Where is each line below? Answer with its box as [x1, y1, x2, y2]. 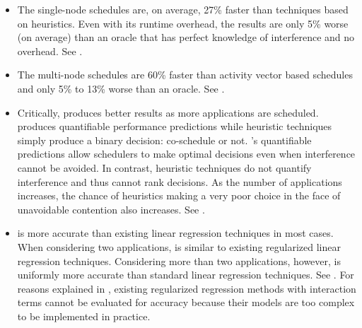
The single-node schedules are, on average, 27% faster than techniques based [17, 2, 349, 16]
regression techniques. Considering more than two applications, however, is [17, 253, 341, 268]
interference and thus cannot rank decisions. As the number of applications [17, 174, 342, 189]
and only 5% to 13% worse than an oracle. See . [17, 81, 225, 95]
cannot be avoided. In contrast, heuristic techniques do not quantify [17, 160, 312, 175]
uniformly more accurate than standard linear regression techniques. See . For [17, 267, 354, 282]
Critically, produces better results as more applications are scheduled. [17, 105, 319, 119]
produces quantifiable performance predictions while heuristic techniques [17, 119, 332, 134]
